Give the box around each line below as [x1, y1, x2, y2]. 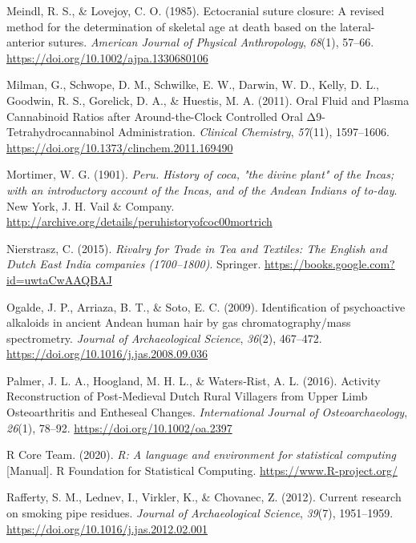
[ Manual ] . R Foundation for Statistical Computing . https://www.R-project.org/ [6, 461, 398, 478]
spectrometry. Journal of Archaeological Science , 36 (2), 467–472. [6, 329, 322, 346]
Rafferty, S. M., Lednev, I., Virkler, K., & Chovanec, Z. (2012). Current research [6, 489, 402, 505]
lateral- [339, 18, 375, 34]
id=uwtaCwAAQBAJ [6, 271, 112, 288]
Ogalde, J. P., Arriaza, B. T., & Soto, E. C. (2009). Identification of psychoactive [6, 298, 406, 315]
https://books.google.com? [264, 255, 395, 272]
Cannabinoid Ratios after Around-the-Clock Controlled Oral [6, 107, 303, 124]
